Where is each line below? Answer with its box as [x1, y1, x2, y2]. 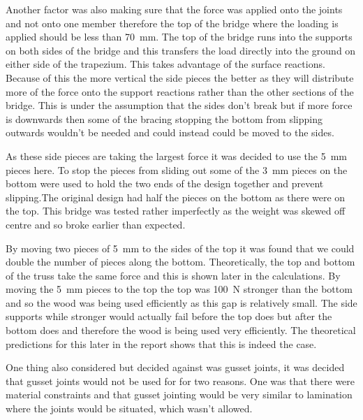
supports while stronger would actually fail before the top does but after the [6, 309, 332, 324]
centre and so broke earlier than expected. [6, 217, 186, 231]
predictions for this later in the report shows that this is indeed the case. [6, 336, 317, 351]
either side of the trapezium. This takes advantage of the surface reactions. [6, 57, 325, 71]
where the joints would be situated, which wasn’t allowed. [6, 401, 253, 416]
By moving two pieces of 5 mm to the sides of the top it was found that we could [6, 240, 355, 255]
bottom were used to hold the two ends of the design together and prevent [6, 176, 324, 191]
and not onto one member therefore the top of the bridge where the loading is [6, 15, 339, 30]
